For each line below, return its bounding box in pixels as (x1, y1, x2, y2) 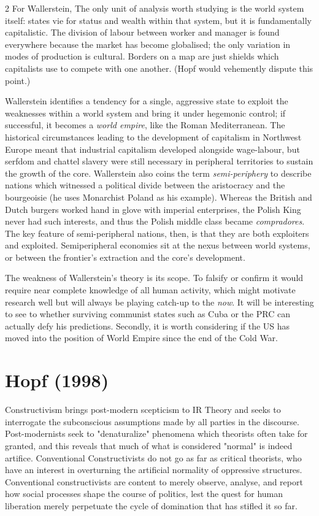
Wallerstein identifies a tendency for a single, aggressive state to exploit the (5, 94, 288, 107)
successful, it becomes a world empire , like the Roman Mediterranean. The (5, 118, 285, 131)
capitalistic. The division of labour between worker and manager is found (5, 26, 280, 39)
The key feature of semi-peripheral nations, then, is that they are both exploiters (5, 226, 309, 239)
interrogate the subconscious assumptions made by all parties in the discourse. (5, 415, 299, 428)
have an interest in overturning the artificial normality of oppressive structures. (5, 463, 302, 476)
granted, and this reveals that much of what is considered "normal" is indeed (5, 439, 293, 452)
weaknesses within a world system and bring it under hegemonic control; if (5, 106, 286, 119)
